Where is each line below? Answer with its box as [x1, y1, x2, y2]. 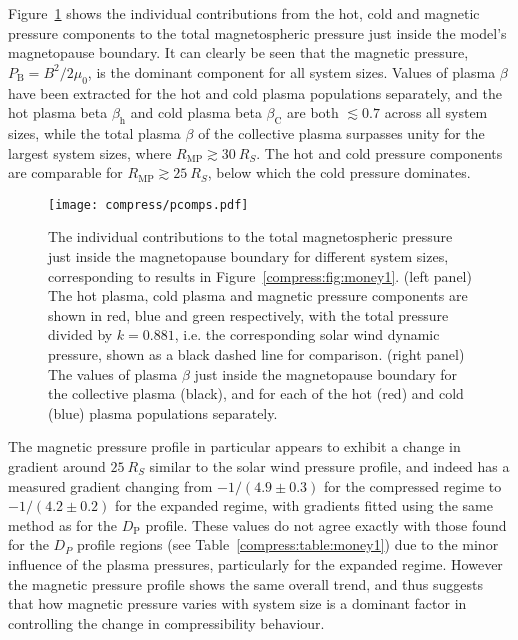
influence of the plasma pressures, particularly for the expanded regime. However [8, 553, 503, 574]
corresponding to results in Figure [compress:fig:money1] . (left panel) [48, 265, 472, 286]
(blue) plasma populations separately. [48, 402, 278, 423]
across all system [384, 102, 488, 123]
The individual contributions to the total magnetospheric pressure [48, 226, 453, 247]
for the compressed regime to [324, 475, 502, 496]
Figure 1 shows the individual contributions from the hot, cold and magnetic [8, 3, 480, 23]
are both [287, 102, 339, 123]
